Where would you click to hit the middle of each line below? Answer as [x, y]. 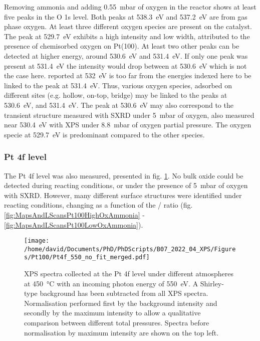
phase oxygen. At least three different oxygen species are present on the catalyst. [128, 26]
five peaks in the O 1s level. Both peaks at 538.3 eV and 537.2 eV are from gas [126, 16]
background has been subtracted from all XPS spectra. [124, 293]
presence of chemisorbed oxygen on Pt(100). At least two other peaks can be [122, 46]
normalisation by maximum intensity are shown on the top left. [121, 332]
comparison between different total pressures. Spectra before [117, 323]
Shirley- [212, 283]
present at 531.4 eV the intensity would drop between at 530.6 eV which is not [125, 65]
